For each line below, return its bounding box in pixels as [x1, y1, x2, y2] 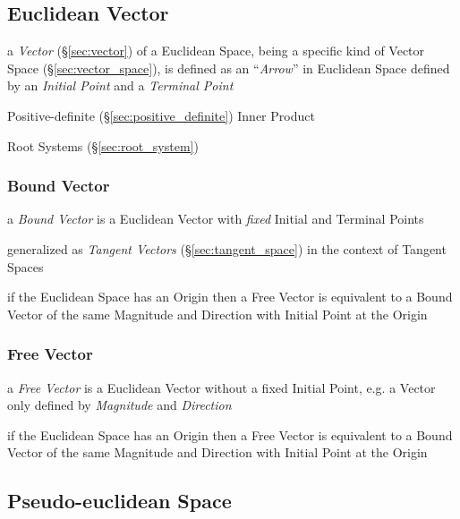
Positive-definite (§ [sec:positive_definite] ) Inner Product [7, 106, 315, 124]
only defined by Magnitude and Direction [7, 396, 232, 414]
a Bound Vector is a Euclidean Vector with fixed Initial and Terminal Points [7, 209, 424, 228]
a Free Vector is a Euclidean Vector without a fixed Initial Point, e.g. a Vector [7, 378, 436, 396]
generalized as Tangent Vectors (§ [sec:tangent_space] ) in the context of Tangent [7, 239, 447, 258]
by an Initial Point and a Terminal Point [7, 76, 234, 95]
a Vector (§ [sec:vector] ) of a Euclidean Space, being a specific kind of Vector [7, 41, 425, 60]
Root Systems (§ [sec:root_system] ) [7, 136, 199, 155]
